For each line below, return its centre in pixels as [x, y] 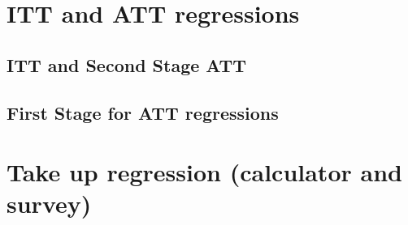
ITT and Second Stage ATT [127, 64]
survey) [49, 204]
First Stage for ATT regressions [143, 112]
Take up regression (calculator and [204, 172]
